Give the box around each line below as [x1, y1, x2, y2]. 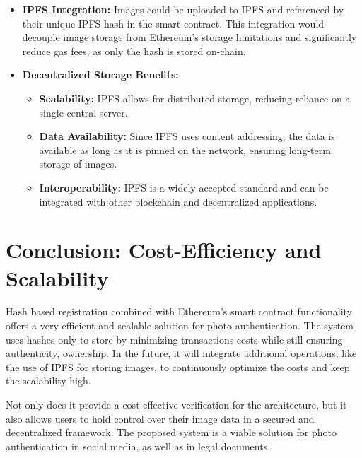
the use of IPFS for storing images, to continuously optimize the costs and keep [6, 359, 350, 374]
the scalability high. [6, 373, 91, 388]
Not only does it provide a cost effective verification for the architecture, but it [6, 397, 347, 411]
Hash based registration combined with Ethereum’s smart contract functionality [6, 304, 353, 319]
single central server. [39, 105, 128, 119]
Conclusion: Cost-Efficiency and [6, 235, 322, 264]
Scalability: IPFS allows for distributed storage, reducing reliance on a [39, 90, 351, 105]
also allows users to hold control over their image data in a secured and [6, 411, 315, 425]
